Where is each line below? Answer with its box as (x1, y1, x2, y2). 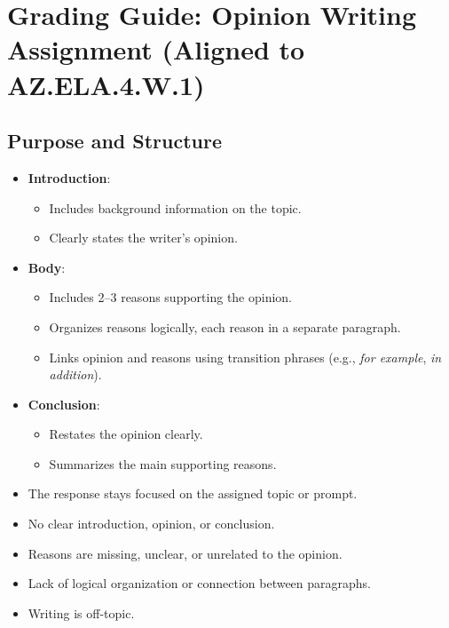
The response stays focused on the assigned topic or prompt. (28, 484, 358, 503)
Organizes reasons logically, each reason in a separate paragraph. (49, 317, 401, 336)
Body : (28, 258, 66, 276)
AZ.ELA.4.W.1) (7, 66, 205, 102)
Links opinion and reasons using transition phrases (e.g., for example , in (49, 347, 442, 366)
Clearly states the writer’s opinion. (49, 228, 238, 247)
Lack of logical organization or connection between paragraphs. (28, 574, 372, 592)
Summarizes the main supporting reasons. (49, 454, 277, 473)
